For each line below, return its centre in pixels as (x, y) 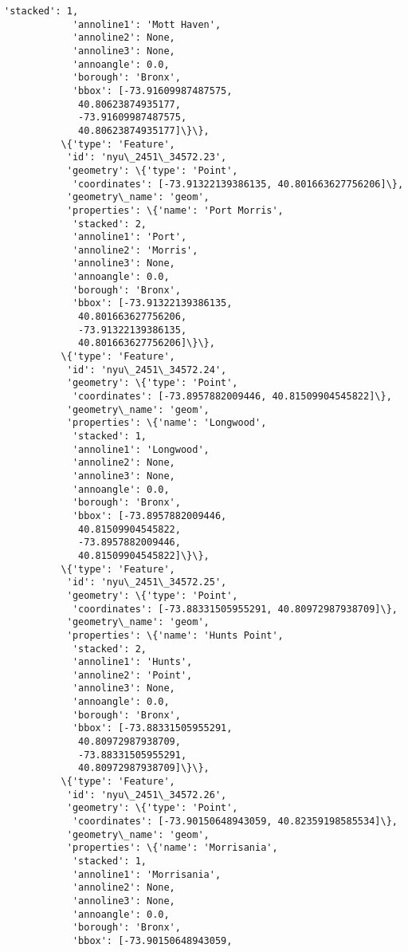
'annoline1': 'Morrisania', (147, 874)
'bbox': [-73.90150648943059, (152, 940)
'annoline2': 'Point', (132, 675)
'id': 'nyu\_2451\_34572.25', (147, 582)
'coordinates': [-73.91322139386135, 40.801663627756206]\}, (238, 184)
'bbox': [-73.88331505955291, (152, 728)
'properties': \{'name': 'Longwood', (167, 423)
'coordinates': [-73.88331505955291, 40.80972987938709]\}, (235, 609)
